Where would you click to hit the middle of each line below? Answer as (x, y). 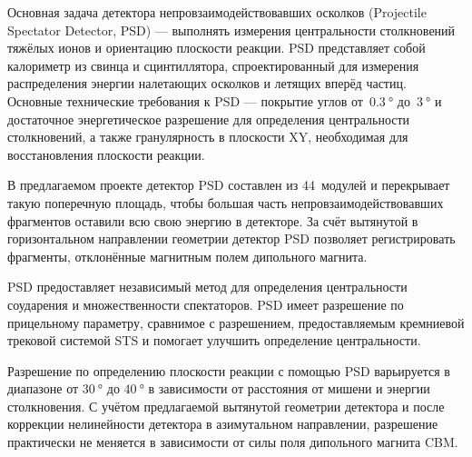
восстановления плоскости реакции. (106, 154)
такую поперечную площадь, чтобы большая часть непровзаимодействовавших (226, 202)
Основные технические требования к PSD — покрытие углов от (185, 100)
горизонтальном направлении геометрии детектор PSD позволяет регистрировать (231, 238)
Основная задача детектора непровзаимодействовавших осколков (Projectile (217, 12)
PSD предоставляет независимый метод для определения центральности (207, 287)
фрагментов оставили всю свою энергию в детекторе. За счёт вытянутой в (213, 220)
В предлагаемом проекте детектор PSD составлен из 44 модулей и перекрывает (229, 185)
